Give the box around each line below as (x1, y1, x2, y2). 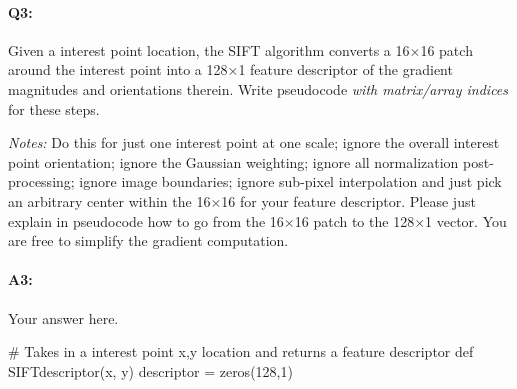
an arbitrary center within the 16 (8, 190, 211, 211)
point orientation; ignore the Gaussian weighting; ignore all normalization (8, 151, 459, 172)
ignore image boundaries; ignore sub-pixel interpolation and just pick (79, 171, 502, 192)
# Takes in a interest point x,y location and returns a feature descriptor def (8, 341, 474, 362)
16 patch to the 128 (294, 210, 415, 231)
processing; (8, 171, 75, 192)
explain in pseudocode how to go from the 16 (8, 210, 284, 231)
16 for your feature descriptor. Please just (221, 190, 476, 211)
